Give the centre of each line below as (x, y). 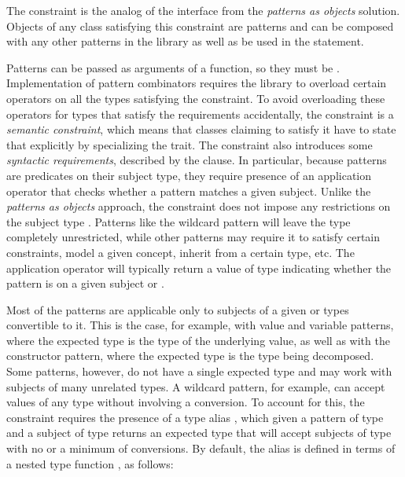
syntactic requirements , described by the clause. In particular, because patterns (197, 160)
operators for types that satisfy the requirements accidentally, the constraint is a (200, 114)
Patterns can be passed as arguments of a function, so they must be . (173, 67)
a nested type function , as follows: (90, 463)
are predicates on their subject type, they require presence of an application (189, 175)
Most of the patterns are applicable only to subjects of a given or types (178, 309)
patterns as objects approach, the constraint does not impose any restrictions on (199, 206)
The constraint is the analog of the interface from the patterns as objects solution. (203, 10)
